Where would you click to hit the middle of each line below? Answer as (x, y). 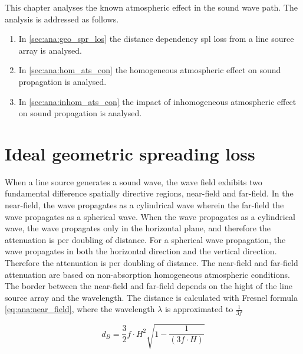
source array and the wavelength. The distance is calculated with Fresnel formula (151, 297)
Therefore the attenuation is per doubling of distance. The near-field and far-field (151, 263)
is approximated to (199, 309)
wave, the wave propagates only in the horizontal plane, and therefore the (138, 228)
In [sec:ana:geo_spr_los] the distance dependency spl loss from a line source (156, 39)
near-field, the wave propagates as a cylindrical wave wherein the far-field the (144, 205)
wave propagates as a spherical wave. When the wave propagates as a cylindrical (150, 216)
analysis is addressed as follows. (62, 19)
